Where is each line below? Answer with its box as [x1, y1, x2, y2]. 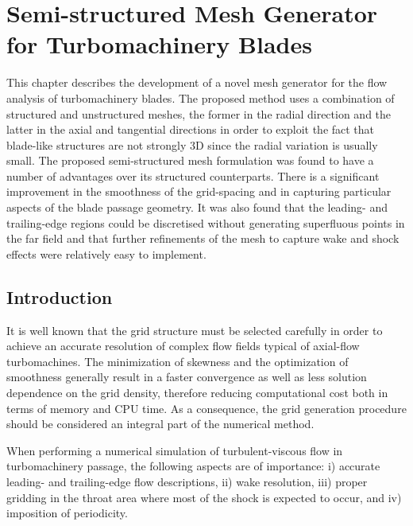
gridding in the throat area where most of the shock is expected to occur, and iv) [6, 489, 402, 505]
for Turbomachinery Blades [6, 28, 312, 60]
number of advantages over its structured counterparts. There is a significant [6, 167, 380, 184]
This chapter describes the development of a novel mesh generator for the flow [6, 74, 388, 91]
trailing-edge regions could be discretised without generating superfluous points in [6, 214, 405, 231]
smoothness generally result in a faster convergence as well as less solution [6, 368, 367, 385]
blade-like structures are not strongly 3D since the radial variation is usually [6, 136, 378, 153]
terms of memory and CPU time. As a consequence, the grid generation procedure [6, 399, 407, 416]
